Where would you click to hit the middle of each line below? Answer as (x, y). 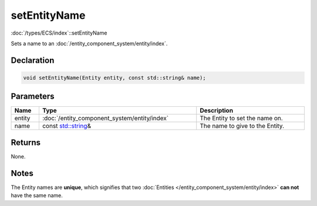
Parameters (33, 97)
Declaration (33, 60)
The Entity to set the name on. (241, 119)
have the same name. (37, 195)
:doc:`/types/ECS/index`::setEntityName (59, 33)
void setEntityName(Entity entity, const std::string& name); (114, 77)
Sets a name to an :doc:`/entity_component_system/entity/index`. (89, 43)
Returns (26, 142)
